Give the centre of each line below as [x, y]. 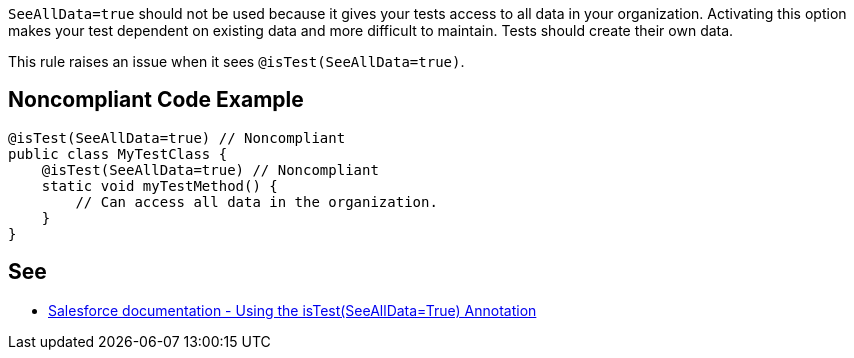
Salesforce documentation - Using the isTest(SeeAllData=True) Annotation [292, 310]
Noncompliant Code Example [156, 100]
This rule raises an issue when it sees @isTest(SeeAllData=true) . [236, 61]
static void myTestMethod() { [159, 185]
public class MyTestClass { [118, 153]
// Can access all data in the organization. [256, 201]
